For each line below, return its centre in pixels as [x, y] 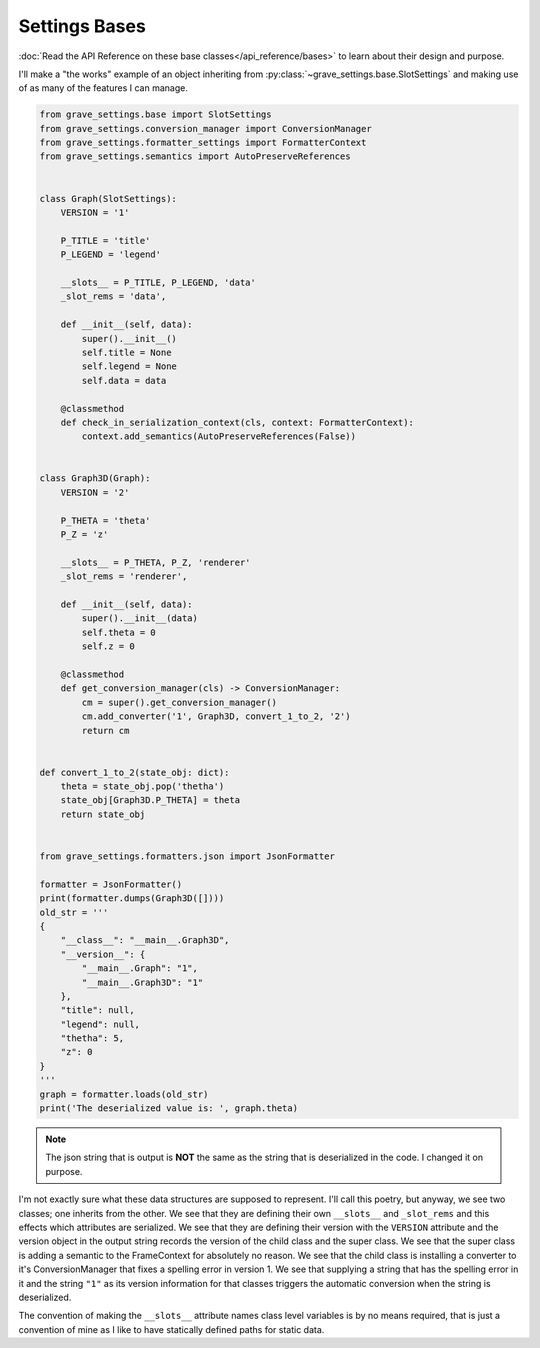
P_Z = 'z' [84, 534]
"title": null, [97, 1010]
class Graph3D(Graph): [95, 478]
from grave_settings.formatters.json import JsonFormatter [187, 856]
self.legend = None [129, 366]
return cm [105, 730]
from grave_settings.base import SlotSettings [155, 114]
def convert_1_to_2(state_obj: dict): [134, 772]
